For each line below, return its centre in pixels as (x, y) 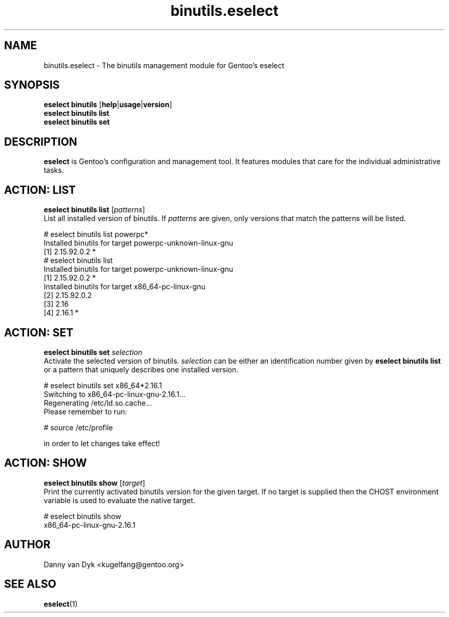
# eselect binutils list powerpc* (96, 234)
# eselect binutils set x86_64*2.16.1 (103, 385)
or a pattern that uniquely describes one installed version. (141, 369)
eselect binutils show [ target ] (94, 483)
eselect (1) (61, 604)
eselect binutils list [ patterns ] (94, 210)
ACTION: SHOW (46, 463)
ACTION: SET (39, 332)
